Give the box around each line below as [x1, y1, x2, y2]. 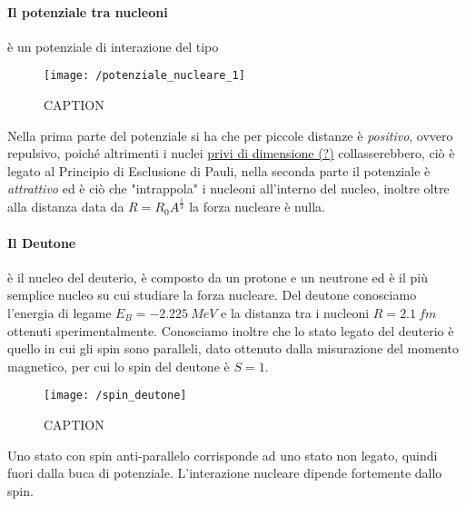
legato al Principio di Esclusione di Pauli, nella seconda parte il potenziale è [7, 161, 431, 180]
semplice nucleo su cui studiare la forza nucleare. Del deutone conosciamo [7, 285, 417, 304]
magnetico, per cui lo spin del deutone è [7, 356, 230, 375]
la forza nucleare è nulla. [189, 197, 325, 216]
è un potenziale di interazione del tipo [7, 36, 219, 55]
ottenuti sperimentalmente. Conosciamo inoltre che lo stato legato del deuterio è [7, 321, 454, 340]
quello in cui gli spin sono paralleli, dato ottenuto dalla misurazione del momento [7, 339, 459, 358]
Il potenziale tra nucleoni [7, 2, 168, 21]
